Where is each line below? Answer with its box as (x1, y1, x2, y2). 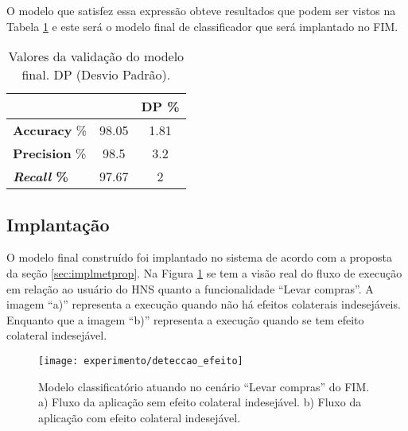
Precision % (13, 144, 87, 163)
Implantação (6, 212, 110, 236)
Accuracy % (13, 121, 87, 140)
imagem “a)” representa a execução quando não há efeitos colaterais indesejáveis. (6, 296, 401, 313)
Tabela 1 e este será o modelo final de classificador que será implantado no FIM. (6, 17, 398, 34)
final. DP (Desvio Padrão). (21, 65, 171, 84)
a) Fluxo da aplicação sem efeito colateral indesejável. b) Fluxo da (38, 394, 362, 410)
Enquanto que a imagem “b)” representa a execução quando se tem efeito (6, 311, 364, 328)
